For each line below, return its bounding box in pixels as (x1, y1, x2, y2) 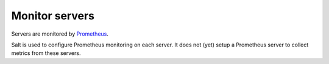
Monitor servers (11, 9, 94, 22)
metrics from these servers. (11, 50, 81, 57)
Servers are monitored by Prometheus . (11, 30, 109, 37)
